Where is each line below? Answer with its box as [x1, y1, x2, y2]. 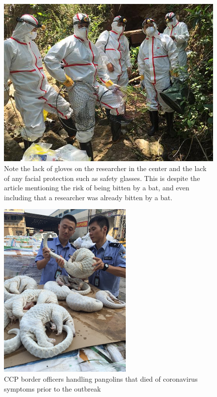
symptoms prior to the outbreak [4, 383, 101, 394]
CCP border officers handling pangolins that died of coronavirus [4, 373, 198, 384]
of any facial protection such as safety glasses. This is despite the [4, 173, 200, 183]
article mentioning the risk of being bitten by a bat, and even [4, 182, 189, 193]
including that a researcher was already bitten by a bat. [4, 192, 173, 202]
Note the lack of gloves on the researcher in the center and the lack [4, 163, 207, 173]
